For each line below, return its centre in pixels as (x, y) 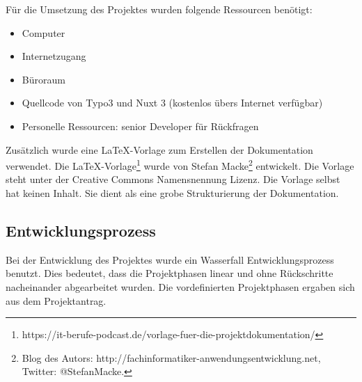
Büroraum (44, 79)
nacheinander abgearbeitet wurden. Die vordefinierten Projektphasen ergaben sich (180, 286)
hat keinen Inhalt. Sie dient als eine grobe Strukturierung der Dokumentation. (172, 193)
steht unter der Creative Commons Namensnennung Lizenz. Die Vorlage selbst (173, 179)
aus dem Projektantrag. (56, 300)
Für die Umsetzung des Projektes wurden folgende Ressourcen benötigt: (159, 9)
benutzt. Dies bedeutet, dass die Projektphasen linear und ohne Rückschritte (170, 273)
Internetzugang (54, 56)
